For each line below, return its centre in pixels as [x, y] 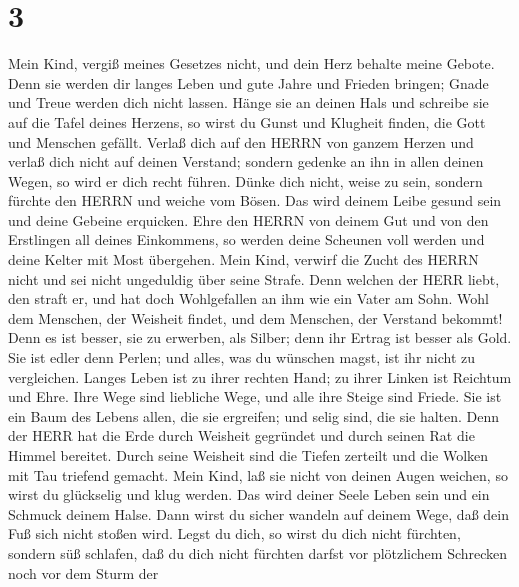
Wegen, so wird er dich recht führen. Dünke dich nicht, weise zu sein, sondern [245, 180]
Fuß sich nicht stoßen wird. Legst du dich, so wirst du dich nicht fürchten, [234, 533]
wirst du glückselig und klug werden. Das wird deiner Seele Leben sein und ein [249, 494]
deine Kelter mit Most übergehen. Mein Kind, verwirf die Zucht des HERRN [243, 259]
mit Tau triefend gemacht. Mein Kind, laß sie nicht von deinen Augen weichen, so [258, 474]
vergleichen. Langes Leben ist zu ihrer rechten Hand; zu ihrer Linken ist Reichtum [260, 376]
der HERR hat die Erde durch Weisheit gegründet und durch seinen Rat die [241, 435]
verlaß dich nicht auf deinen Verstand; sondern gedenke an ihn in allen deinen [246, 161]
